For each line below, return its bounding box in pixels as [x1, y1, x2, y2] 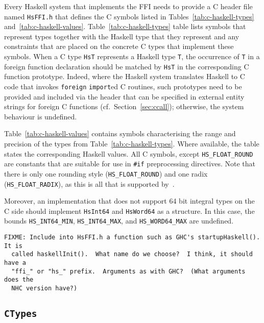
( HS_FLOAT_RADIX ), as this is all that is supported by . [4, 178, 175, 189]
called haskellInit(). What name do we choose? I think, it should [11, 251, 253, 258]
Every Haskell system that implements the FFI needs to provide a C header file [4, 1, 253, 11]
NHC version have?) [11, 285, 78, 292]
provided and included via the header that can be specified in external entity [4, 91, 245, 102]
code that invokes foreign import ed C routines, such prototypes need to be [4, 81, 242, 91]
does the [4, 276, 34, 284]
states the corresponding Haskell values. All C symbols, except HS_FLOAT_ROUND [4, 148, 253, 159]
